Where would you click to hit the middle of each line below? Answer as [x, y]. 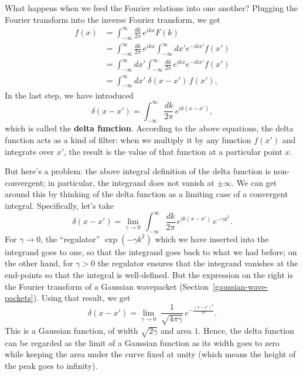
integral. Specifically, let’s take [59, 205]
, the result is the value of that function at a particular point [173, 151]
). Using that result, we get [82, 298]
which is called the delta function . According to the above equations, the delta [149, 128]
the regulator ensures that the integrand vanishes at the [198, 263]
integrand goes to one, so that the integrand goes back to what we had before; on [151, 251]
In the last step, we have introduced [69, 95]
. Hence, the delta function [246, 330]
